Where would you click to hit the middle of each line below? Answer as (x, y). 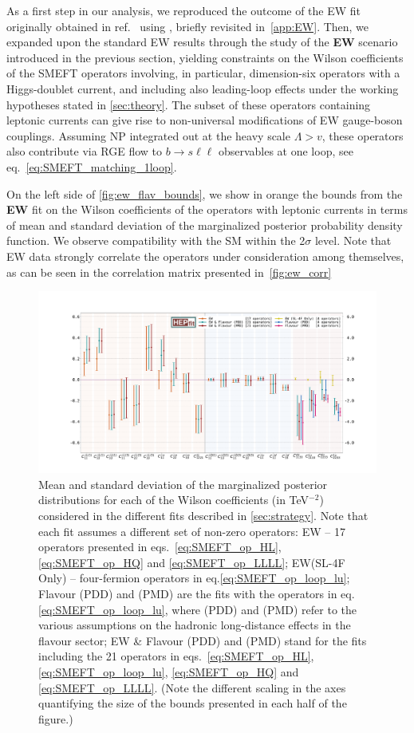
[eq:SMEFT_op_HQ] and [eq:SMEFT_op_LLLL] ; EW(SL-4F (192, 562)
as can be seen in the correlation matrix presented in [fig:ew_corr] (169, 272)
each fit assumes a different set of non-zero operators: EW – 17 (192, 531)
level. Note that (353, 240)
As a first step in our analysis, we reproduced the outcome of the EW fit (184, 10)
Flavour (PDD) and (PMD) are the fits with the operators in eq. (197, 593)
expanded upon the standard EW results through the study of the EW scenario (202, 42)
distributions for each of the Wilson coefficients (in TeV (174, 500)
